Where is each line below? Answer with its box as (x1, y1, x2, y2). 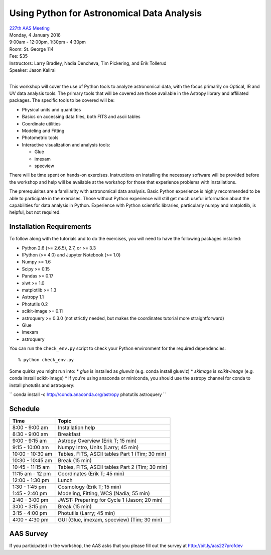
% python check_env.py (18, 357, 74, 363)
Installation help (58, 424, 95, 431)
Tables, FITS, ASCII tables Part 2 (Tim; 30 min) (58, 463, 168, 470)
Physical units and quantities (22, 106, 81, 112)
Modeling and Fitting (22, 128, 65, 134)
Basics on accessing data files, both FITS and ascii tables (22, 113, 141, 120)
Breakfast (58, 431, 81, 438)
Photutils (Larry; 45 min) (58, 509, 115, 516)
